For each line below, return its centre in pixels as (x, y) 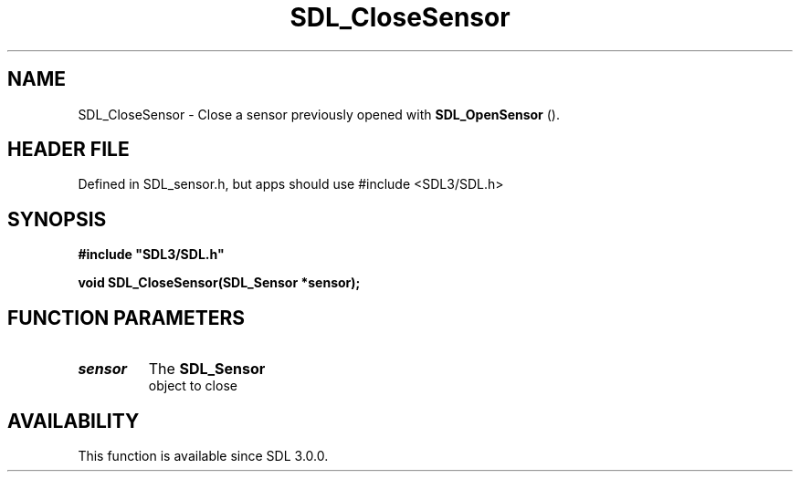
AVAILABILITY (74, 421)
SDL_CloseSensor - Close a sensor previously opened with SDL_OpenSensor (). (319, 114)
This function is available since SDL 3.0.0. (203, 455)
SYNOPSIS (57, 219)
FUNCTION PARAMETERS (126, 318)
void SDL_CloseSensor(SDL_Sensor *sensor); (219, 283)
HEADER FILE (68, 150)
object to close (193, 386)
